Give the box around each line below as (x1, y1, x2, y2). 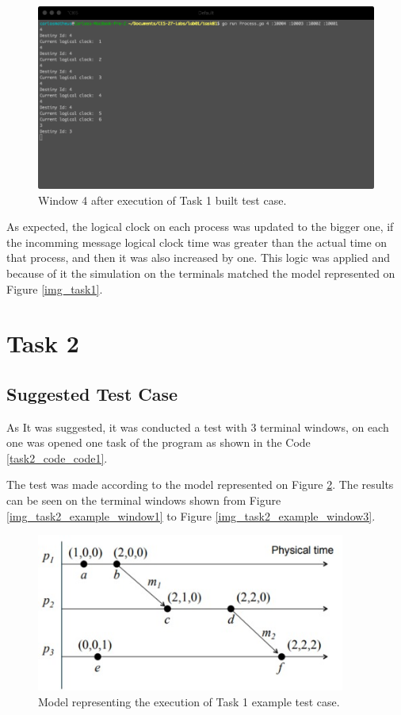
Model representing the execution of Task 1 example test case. (38, 693, 340, 709)
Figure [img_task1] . (6, 280, 103, 297)
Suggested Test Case (6, 381, 178, 406)
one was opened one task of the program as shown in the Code (6, 434, 311, 451)
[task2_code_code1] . (6, 449, 108, 466)
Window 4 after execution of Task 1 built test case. (38, 191, 287, 208)
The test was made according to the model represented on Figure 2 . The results (6, 476, 394, 493)
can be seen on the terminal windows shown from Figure (6, 492, 281, 509)
